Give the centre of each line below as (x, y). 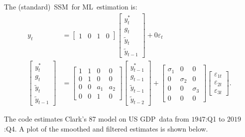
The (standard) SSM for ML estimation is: (71, 6)
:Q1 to (215, 119)
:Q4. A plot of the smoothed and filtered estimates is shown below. (106, 128)
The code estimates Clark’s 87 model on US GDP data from (97, 119)
